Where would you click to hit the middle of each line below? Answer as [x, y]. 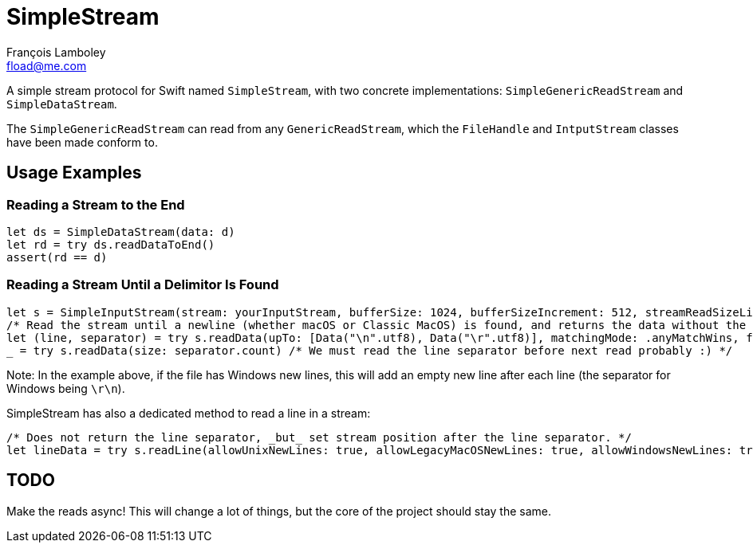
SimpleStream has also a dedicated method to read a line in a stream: [189, 413]
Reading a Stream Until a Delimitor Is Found [143, 285]
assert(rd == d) [57, 257]
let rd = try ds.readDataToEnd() [111, 244]
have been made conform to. [82, 142]
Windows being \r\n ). [66, 388]
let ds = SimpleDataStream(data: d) [121, 231]
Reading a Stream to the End [96, 204]
